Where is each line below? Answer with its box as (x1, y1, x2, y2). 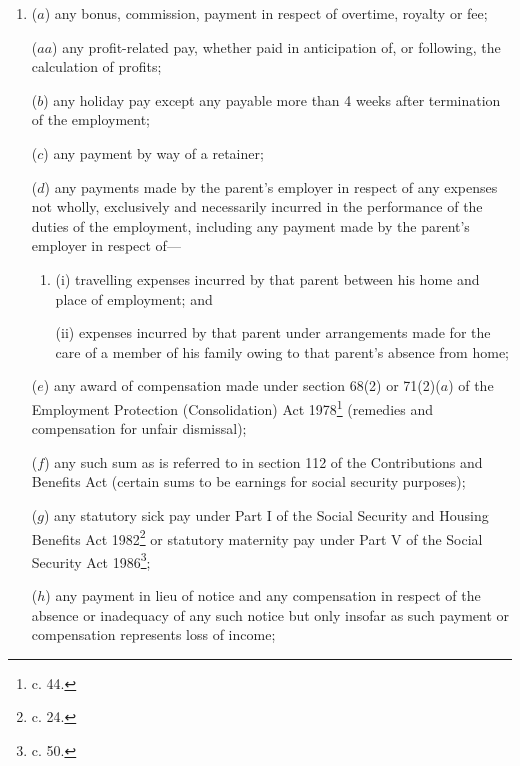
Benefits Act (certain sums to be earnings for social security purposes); (31, 471, 466, 492)
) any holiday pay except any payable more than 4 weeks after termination (43, 89, 501, 110)
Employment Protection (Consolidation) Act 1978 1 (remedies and (31, 395, 433, 419)
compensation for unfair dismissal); (31, 418, 247, 439)
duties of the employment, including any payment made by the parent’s (31, 215, 470, 236)
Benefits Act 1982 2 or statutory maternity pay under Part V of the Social (31, 525, 483, 549)
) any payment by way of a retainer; (43, 142, 264, 163)
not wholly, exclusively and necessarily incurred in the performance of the (31, 196, 483, 217)
